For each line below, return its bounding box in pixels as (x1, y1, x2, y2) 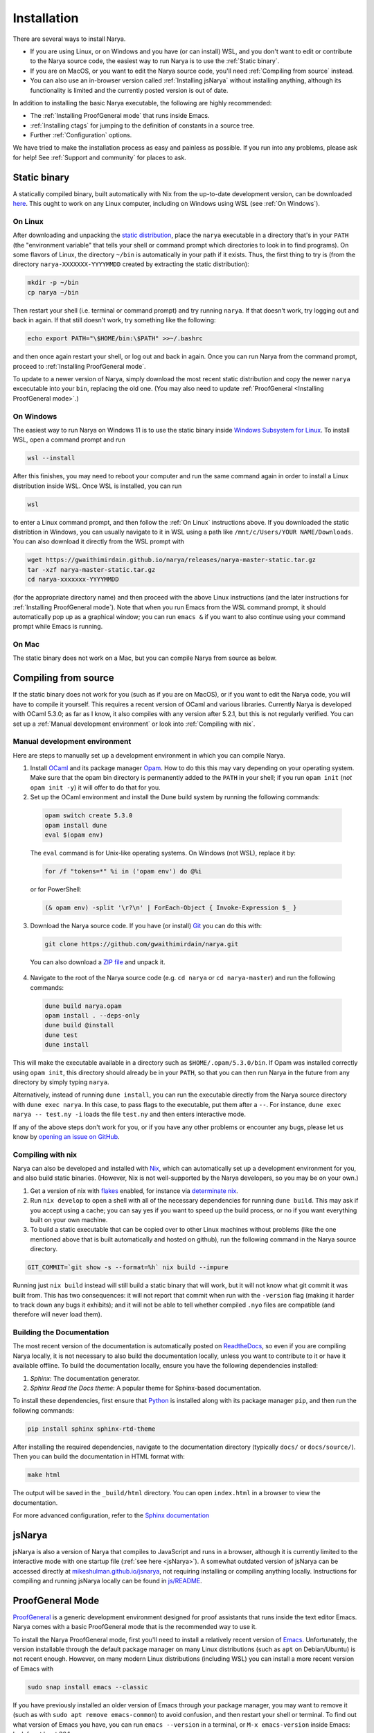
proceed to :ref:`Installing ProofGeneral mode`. (12, 362, 146, 370)
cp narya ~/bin (27, 288, 79, 296)
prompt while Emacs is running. (12, 622, 103, 631)
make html (27, 1471, 61, 1479)
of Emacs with (12, 1664, 54, 1673)
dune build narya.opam (44, 1002, 122, 1010)
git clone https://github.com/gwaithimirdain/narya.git (44, 940, 239, 948)
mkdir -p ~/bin (27, 279, 79, 287)
